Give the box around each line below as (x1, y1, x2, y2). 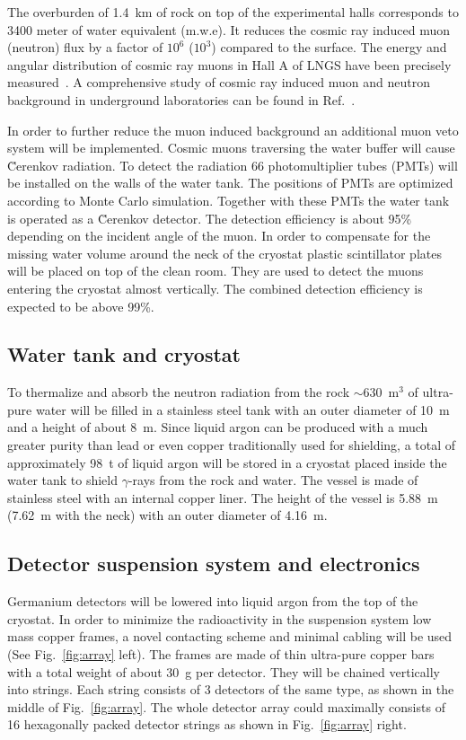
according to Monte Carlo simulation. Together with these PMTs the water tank (7, 190, 450, 209)
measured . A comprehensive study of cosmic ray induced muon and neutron (7, 73, 431, 92)
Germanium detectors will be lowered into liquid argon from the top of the (7, 592, 418, 611)
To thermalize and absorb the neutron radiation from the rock (7, 383, 350, 401)
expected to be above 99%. (7, 296, 154, 315)
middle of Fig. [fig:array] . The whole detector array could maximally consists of (7, 697, 445, 716)
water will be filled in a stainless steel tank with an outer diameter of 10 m (35, 400, 450, 418)
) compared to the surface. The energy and (211, 38, 447, 57)
